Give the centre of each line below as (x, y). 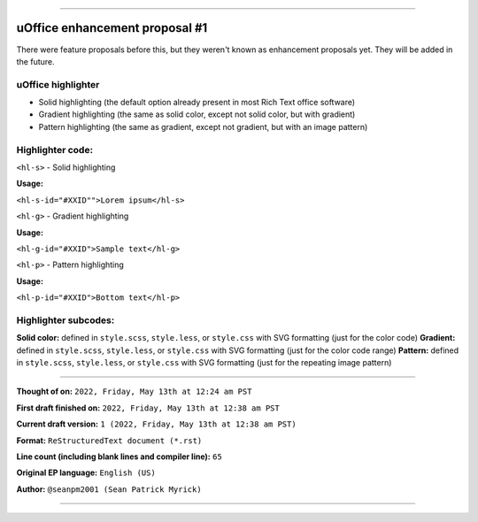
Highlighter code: (54, 150)
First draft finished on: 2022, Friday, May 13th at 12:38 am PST (148, 408)
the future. (35, 61)
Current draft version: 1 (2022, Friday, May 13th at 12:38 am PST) (156, 424)
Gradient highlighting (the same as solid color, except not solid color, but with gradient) (197, 114)
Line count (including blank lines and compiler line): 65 (119, 457)
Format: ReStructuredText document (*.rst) (109, 440)
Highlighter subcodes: (66, 320)
